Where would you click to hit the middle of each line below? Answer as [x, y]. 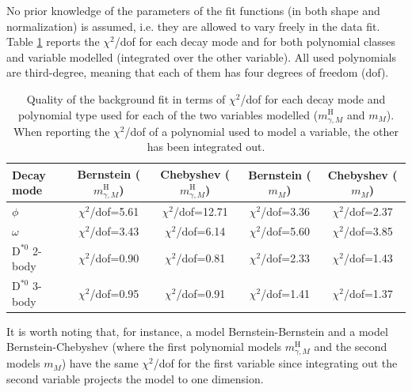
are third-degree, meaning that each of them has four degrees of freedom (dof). [198, 72]
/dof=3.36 [286, 211]
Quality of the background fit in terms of [126, 98]
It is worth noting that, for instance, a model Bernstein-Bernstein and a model [197, 331]
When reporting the [61, 131]
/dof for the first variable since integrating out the [275, 363]
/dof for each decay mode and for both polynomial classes [255, 41]
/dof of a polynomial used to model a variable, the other [262, 131]
